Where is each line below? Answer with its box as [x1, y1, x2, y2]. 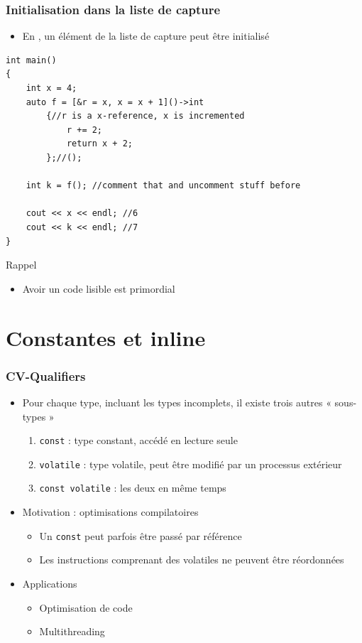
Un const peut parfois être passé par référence [39, 528, 242, 543]
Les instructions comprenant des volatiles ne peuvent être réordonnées [39, 552, 344, 567]
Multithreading [39, 624, 105, 639]
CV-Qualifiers [6, 367, 86, 384]
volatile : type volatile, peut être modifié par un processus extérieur [39, 456, 342, 471]
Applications [22, 576, 77, 590]
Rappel [6, 257, 37, 272]
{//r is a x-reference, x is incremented [46, 111, 245, 121]
